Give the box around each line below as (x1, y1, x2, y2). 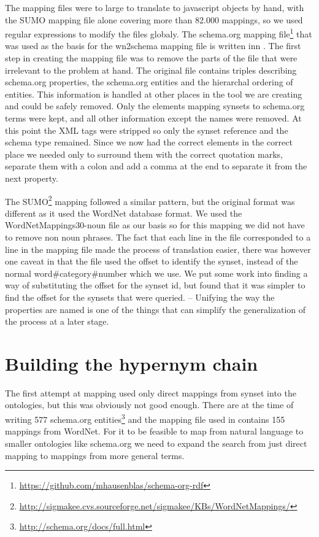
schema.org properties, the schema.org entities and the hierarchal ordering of (5, 75, 293, 88)
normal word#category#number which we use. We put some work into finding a (5, 266, 308, 279)
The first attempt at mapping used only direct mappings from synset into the (5, 386, 296, 399)
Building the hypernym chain (5, 350, 258, 376)
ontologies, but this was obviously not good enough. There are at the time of (5, 398, 294, 411)
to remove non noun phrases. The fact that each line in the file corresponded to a (5, 231, 311, 243)
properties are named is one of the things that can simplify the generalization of (5, 303, 306, 315)
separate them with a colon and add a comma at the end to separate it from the (5, 160, 307, 172)
